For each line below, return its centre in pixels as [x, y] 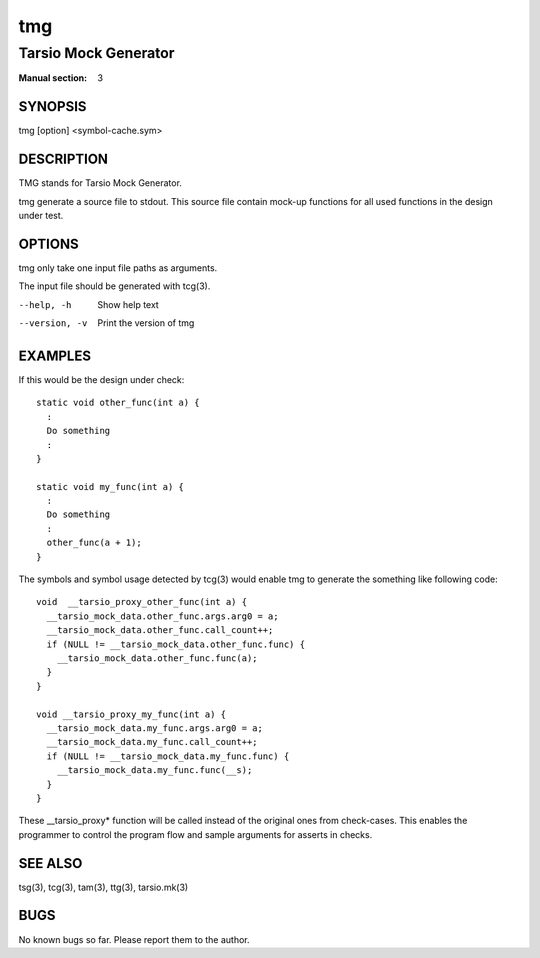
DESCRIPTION [63, 159]
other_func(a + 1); [94, 543]
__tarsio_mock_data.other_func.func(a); [157, 658]
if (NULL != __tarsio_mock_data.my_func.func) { [168, 756]
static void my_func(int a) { [110, 486]
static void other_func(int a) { [118, 403]
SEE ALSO [50, 863]
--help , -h [45, 304]
